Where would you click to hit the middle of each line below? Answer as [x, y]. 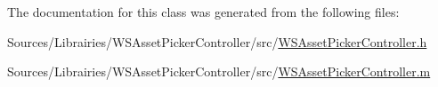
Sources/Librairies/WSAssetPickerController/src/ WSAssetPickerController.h [217, 41]
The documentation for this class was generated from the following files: [203, 12]
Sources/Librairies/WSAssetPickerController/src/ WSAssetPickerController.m [219, 71]
